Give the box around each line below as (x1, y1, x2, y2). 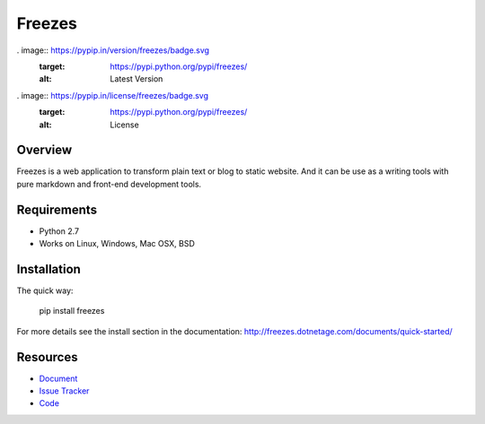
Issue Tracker (39, 385, 90, 396)
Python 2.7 (39, 225, 80, 237)
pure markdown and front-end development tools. (16, 178, 202, 189)
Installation (16, 261, 81, 277)
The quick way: (16, 285, 74, 296)
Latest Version (110, 74, 163, 84)
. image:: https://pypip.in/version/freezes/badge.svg (16, 45, 210, 56)
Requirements (16, 202, 98, 217)
